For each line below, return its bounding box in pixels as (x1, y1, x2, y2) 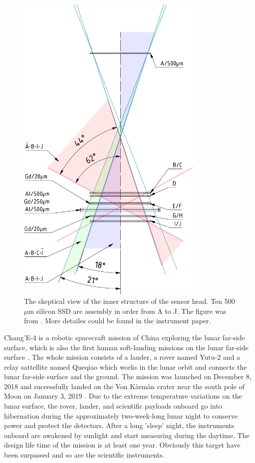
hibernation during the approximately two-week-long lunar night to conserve (4, 410, 238, 421)
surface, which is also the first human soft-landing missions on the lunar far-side (4, 342, 249, 352)
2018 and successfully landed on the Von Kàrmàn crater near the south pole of (4, 381, 245, 391)
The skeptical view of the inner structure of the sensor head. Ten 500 (24, 296, 235, 306)
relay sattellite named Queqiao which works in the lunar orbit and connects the (4, 361, 247, 372)
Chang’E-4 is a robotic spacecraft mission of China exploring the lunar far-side (4, 332, 245, 342)
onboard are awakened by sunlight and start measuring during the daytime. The (4, 430, 250, 440)
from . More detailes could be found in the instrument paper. (24, 315, 211, 326)
